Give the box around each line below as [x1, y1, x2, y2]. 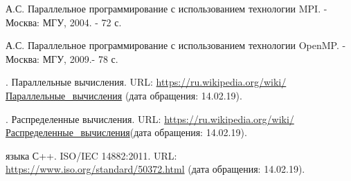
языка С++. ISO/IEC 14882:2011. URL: [6, 148, 177, 162]
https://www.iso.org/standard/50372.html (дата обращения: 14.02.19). [6, 162, 305, 176]
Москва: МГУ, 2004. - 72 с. [6, 15, 122, 29]
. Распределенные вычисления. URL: [6, 111, 161, 126]
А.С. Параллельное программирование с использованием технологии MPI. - [6, 1, 327, 15]
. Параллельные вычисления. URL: [6, 75, 153, 89]
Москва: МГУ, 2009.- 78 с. [6, 51, 118, 66]
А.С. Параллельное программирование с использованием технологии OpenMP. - [6, 38, 346, 53]
